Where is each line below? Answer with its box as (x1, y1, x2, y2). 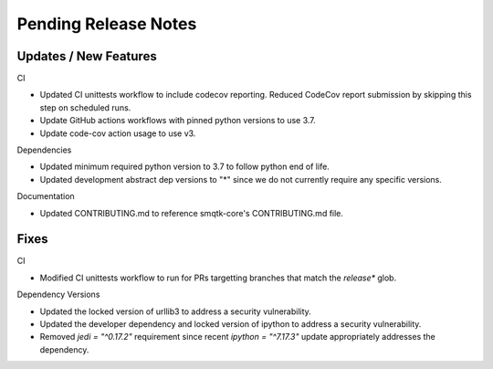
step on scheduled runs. (39, 101, 131, 113)
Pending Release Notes (16, 14, 197, 34)
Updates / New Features (16, 48, 157, 64)
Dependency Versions (16, 289, 100, 300)
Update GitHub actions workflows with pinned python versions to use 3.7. (39, 115, 317, 126)
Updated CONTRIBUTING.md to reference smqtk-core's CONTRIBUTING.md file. (39, 207, 344, 218)
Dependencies (16, 144, 72, 155)
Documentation (16, 191, 75, 202)
